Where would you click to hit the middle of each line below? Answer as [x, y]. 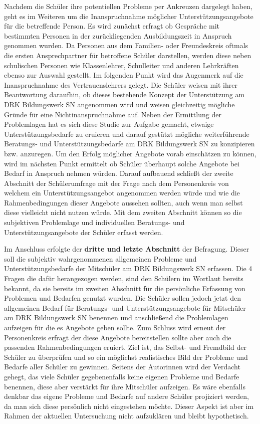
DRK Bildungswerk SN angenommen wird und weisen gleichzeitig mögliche [119, 104]
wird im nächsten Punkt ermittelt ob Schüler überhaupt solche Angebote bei [122, 163]
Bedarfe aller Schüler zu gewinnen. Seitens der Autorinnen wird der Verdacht [122, 367]
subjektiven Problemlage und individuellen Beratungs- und [94, 222]
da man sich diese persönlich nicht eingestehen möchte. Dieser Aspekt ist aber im [129, 406]
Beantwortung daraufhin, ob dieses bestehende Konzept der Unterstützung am [124, 94]
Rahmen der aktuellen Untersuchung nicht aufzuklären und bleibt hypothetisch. [126, 416]
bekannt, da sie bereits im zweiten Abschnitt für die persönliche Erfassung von [125, 288]
